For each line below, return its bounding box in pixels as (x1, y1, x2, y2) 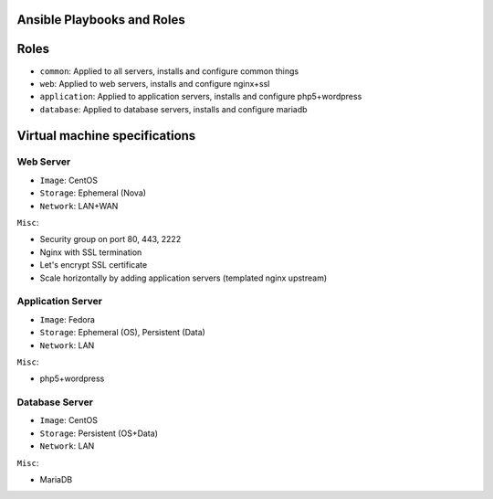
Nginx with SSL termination (39, 247, 142, 258)
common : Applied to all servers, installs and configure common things (39, 65, 299, 77)
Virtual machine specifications (16, 128, 196, 143)
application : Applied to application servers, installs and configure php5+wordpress (39, 91, 362, 102)
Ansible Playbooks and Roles (16, 12, 186, 27)
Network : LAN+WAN (39, 200, 119, 211)
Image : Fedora (39, 313, 96, 324)
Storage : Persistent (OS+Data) (39, 428, 159, 439)
